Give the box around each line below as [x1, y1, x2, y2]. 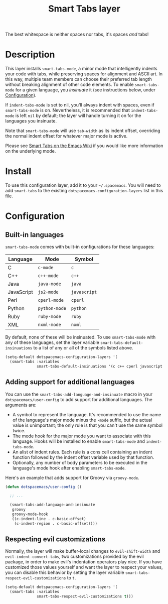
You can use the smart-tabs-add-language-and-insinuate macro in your [5, 391, 153, 397]
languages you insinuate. [5, 118, 57, 124]
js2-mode [38, 289, 59, 295]
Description [5, 49, 55, 60]
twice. [12, 427, 26, 433]
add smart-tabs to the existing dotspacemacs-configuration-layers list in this [5, 188, 163, 194]
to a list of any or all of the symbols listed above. [33, 345, 133, 351]
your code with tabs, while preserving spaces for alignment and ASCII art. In [5, 71, 163, 77]
